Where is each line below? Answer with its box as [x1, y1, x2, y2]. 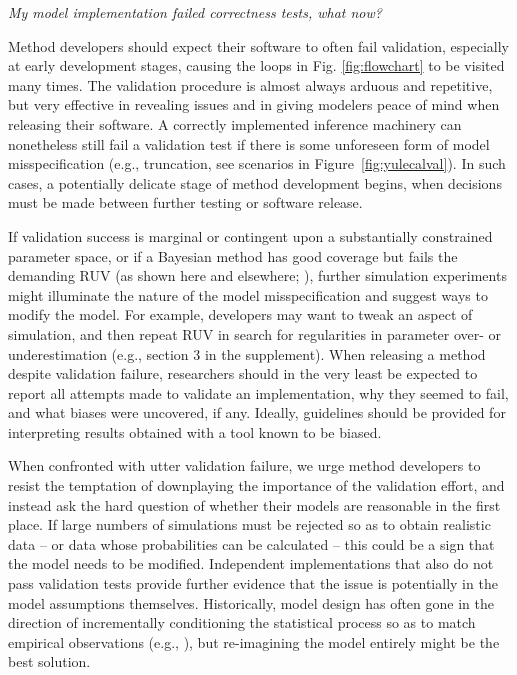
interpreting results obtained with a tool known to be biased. [8, 421, 382, 442]
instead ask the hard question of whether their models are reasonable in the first [8, 494, 501, 515]
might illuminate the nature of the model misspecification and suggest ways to [8, 284, 488, 305]
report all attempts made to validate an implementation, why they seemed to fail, [8, 382, 509, 403]
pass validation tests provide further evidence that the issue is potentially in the [8, 573, 498, 594]
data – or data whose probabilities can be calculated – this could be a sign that [8, 533, 495, 554]
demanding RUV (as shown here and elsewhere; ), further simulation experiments [8, 265, 507, 286]
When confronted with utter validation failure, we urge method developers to [8, 455, 481, 476]
